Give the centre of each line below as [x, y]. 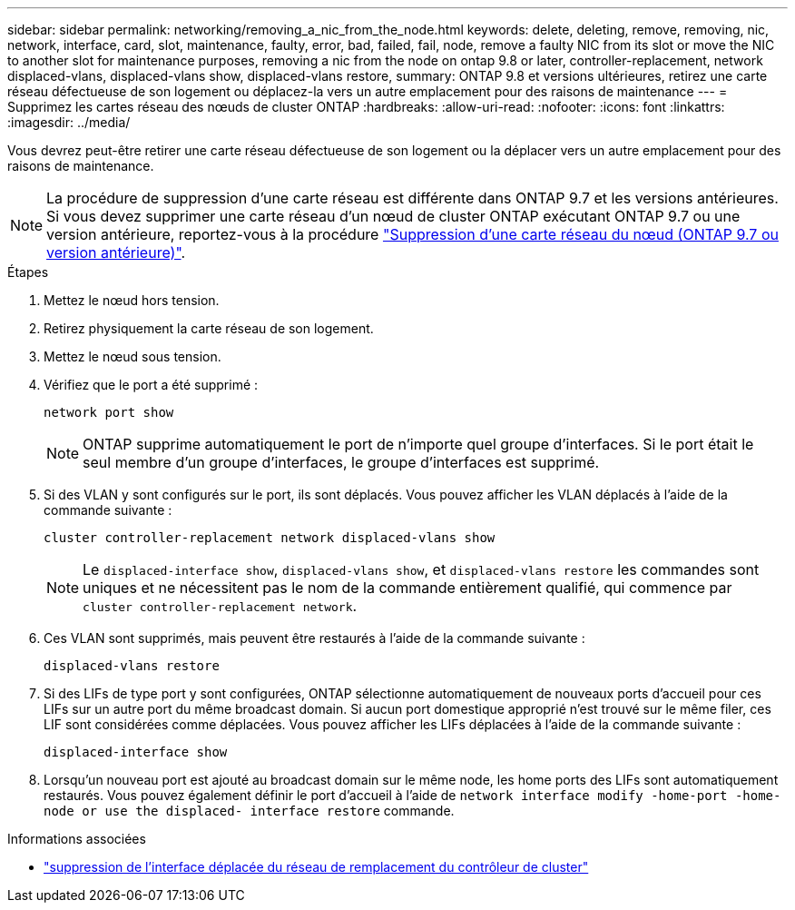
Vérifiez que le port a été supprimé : [151, 385]
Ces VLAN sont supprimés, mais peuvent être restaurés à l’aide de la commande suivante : [314, 638]
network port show [109, 412]
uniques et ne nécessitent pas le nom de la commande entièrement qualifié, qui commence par [407, 588]
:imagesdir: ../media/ [69, 122]
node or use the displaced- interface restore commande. [249, 811]
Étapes [28, 272]
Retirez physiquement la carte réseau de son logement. [209, 328]
